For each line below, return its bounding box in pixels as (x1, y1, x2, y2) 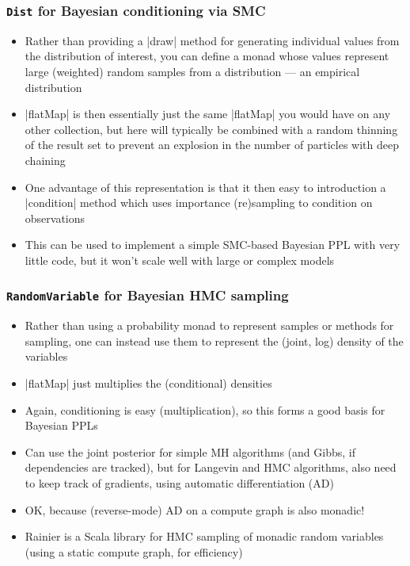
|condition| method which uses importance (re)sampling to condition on (25, 194, 373, 211)
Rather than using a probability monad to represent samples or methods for (25, 317, 394, 334)
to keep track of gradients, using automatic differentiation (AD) (25, 475, 334, 491)
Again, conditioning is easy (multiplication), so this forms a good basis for (25, 401, 385, 418)
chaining (25, 151, 66, 168)
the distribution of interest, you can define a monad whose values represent (25, 48, 389, 64)
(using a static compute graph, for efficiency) (25, 543, 243, 560)
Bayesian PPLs (25, 417, 98, 434)
